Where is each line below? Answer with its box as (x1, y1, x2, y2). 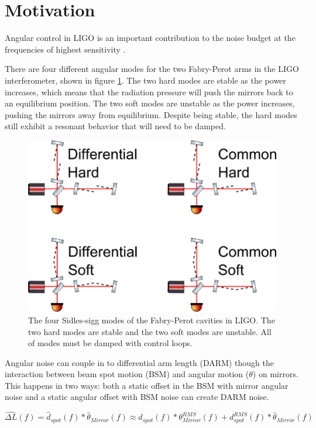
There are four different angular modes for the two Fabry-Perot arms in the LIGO (5, 63, 299, 75)
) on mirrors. (252, 368, 298, 380)
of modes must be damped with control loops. (28, 337, 193, 349)
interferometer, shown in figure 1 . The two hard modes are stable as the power (5, 74, 286, 86)
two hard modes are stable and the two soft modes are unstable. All (28, 325, 272, 337)
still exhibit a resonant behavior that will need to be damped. (5, 120, 226, 132)
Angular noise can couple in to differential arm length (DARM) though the (5, 356, 274, 368)
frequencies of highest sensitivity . (5, 43, 126, 55)
